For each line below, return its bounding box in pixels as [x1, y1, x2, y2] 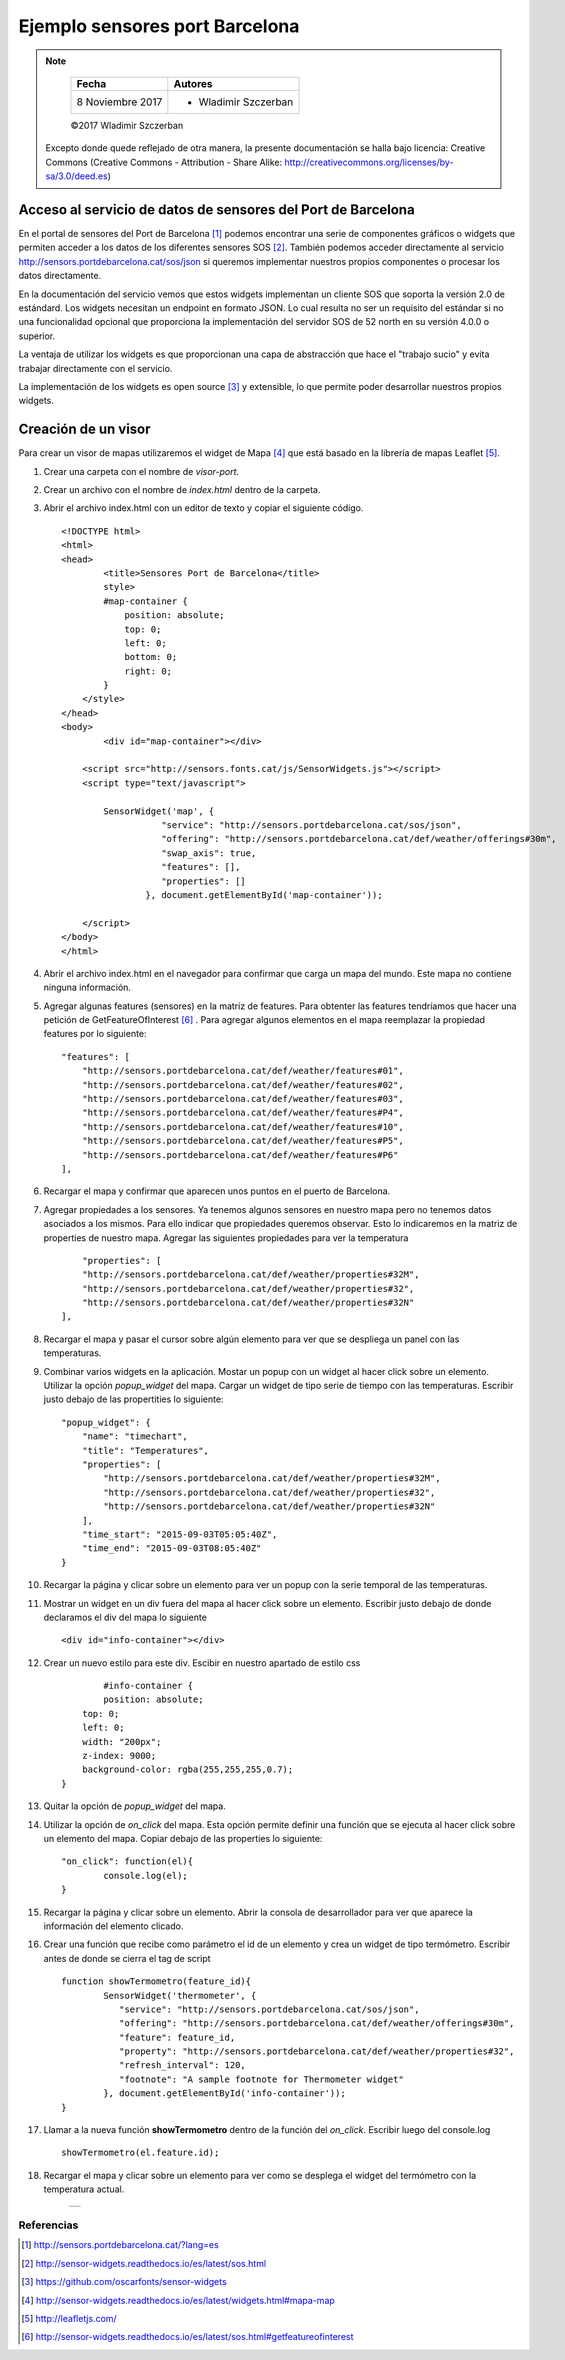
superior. [18, 330, 56, 342]
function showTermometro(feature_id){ [61, 1976, 252, 1987]
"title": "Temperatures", [81, 1445, 210, 1456]
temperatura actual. [43, 2183, 125, 2195]
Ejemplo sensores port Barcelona [18, 15, 300, 37]
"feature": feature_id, [118, 2031, 236, 2043]
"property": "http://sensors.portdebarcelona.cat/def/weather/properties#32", [118, 2046, 515, 2057]
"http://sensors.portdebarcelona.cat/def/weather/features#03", [81, 1093, 404, 1105]
